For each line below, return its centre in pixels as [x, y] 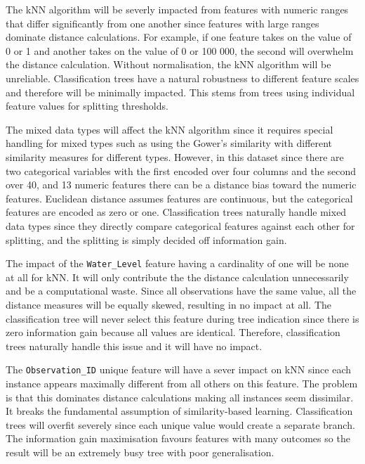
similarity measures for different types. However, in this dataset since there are [175, 156]
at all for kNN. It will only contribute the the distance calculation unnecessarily [177, 277]
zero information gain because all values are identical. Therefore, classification [173, 332]
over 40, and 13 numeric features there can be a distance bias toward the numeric [181, 185]
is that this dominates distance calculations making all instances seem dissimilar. [180, 397]
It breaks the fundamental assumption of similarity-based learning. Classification [179, 411]
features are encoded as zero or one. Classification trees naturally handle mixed [176, 212]
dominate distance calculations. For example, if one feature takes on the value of [179, 37]
